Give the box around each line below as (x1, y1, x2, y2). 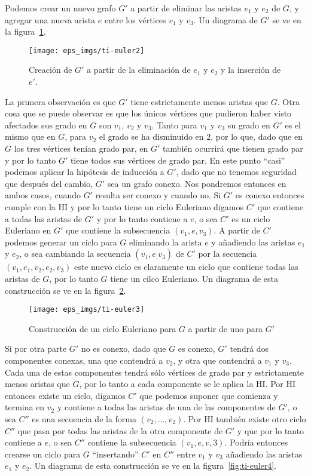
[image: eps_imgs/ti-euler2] (29, 46, 145, 55)
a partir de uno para (188, 322, 263, 334)
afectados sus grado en (5, 118, 87, 131)
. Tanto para (151, 118, 197, 131)
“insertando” (92, 447, 139, 460)
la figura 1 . (5, 25, 46, 38)
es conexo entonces (235, 189, 304, 201)
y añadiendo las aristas (211, 235, 295, 248)
